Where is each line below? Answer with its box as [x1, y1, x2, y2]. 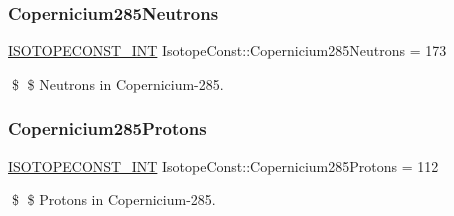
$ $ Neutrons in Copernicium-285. [11, 73, 224, 94]
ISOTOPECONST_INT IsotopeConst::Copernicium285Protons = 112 [8, 155, 439, 176]
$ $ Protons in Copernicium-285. [11, 189, 216, 210]
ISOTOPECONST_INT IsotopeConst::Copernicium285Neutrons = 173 [8, 40, 447, 61]
